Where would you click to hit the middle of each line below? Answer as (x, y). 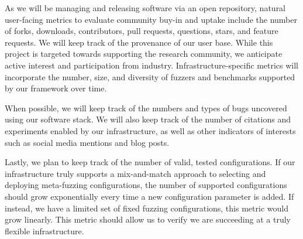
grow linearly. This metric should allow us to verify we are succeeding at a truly (148, 219)
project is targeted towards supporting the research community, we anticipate (144, 54)
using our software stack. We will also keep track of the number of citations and (148, 119)
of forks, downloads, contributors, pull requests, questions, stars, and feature (142, 31)
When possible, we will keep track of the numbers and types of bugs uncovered (146, 107)
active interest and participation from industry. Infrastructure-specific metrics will (152, 65)
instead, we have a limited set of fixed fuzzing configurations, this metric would (147, 208)
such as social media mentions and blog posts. (87, 142)
